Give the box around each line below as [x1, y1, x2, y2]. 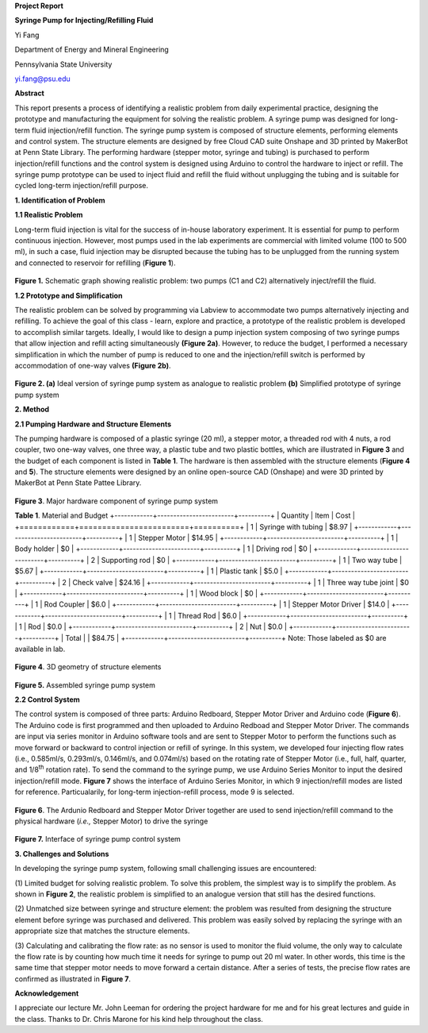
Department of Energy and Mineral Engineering [14, 44, 170, 55]
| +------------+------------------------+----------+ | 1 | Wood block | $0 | [14, 588, 258, 598]
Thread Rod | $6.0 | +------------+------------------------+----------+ [178, 611, 408, 620]
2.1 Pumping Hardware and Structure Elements [14, 419, 172, 429]
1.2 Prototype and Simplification [14, 291, 123, 300]
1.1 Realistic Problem [14, 210, 83, 220]
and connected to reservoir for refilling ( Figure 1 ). [14, 258, 176, 268]
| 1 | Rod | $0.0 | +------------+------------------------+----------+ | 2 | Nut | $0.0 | [14, 622, 287, 631]
